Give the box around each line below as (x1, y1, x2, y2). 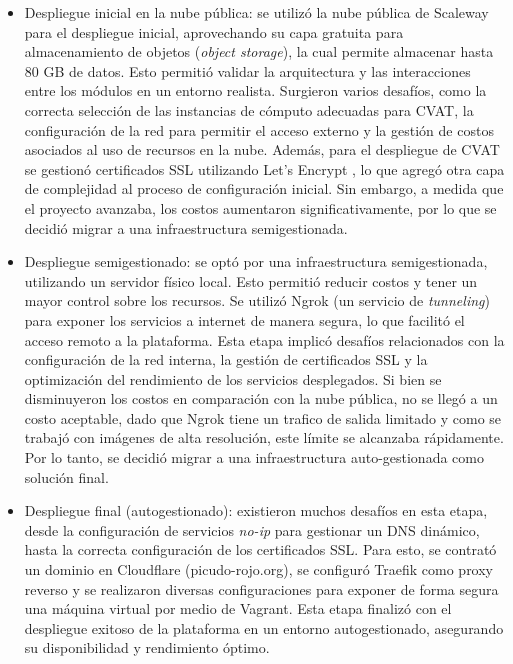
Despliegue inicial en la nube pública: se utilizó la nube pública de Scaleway (24, 2, 489, 22)
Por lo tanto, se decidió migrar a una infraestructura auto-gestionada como (24, 447, 484, 468)
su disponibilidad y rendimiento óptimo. (24, 637, 270, 658)
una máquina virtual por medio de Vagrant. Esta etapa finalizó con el (24, 598, 452, 619)
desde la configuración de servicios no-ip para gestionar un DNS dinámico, (24, 519, 480, 540)
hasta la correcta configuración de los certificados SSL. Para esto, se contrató (24, 539, 497, 560)
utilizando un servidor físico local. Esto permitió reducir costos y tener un (24, 270, 478, 291)
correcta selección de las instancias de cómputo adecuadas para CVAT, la (24, 99, 474, 120)
